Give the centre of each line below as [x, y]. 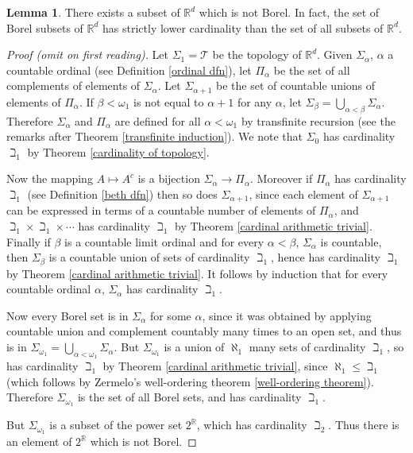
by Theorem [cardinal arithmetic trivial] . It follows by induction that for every [197, 273]
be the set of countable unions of [296, 85]
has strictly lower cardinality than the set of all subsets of [243, 27]
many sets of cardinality [307, 347]
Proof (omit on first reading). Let [88, 54]
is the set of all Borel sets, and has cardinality [189, 397]
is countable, [351, 241]
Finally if [29, 241]
